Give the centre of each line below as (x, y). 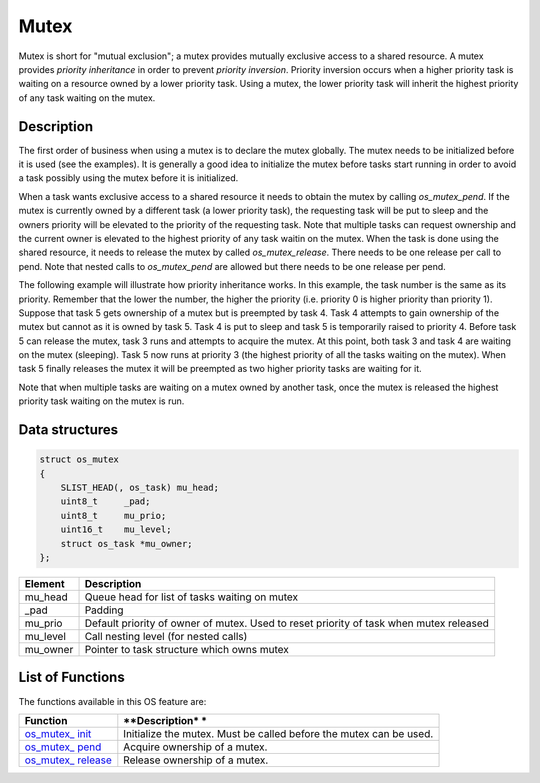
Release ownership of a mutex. (196, 760)
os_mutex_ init (58, 733)
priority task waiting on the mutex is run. (101, 401)
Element (44, 583)
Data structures (68, 430)
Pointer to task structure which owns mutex (186, 649)
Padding (104, 610)
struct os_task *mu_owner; (127, 543)
